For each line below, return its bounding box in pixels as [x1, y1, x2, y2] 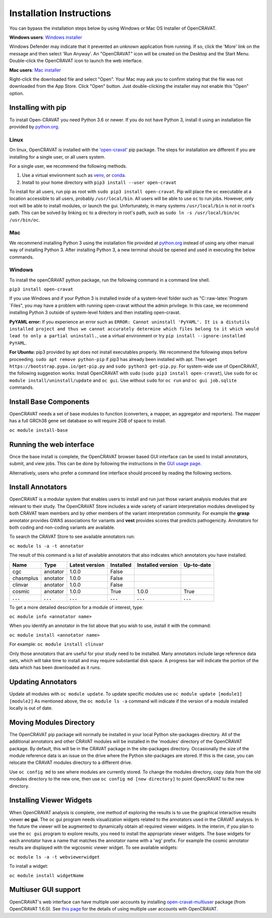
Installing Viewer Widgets [9, 796, 93, 805]
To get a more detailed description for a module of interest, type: [9, 604, 144, 610]
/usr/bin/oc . [9, 217, 40, 223]
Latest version [70, 561, 105, 569]
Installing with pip [9, 103, 66, 112]
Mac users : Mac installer [9, 67, 61, 73]
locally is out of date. [9, 705, 53, 711]
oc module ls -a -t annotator [9, 543, 84, 549]
